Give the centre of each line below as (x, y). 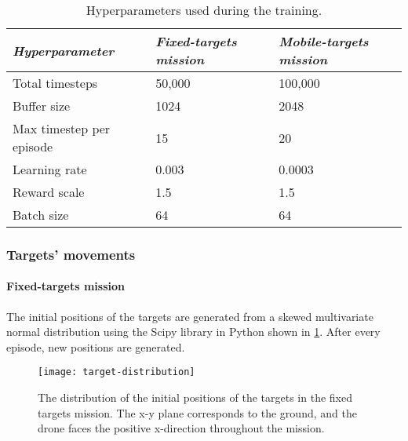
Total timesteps (55, 83)
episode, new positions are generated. (96, 346)
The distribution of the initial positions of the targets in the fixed (195, 397)
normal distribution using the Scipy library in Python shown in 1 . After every (193, 332)
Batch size (41, 215)
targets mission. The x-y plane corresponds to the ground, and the (197, 412)
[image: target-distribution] (117, 372)
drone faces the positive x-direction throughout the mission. (181, 428)
